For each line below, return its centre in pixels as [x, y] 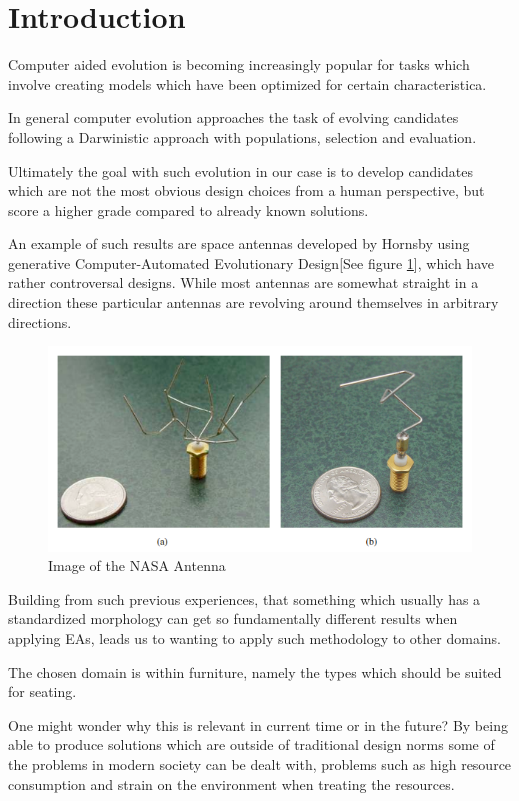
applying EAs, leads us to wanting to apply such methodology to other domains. [254, 638]
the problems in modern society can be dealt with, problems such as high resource [260, 763]
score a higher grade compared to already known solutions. [188, 209]
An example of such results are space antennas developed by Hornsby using [239, 243]
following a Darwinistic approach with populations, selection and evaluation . [242, 136]
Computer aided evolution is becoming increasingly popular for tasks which [239, 64]
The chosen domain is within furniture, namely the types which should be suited [255, 671]
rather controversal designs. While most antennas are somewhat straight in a [243, 282]
